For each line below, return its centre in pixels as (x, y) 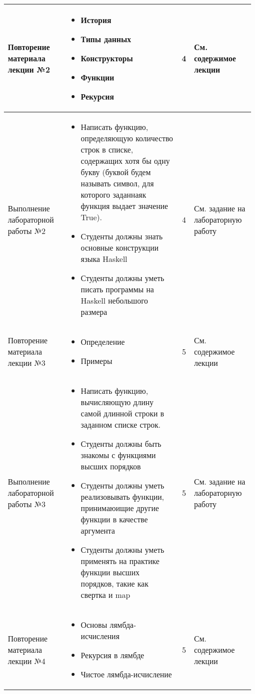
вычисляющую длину (117, 402)
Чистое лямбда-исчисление (126, 674)
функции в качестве (114, 519)
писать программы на (117, 289)
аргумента (98, 530)
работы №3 (27, 504)
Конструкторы (107, 58)
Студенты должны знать (122, 236)
